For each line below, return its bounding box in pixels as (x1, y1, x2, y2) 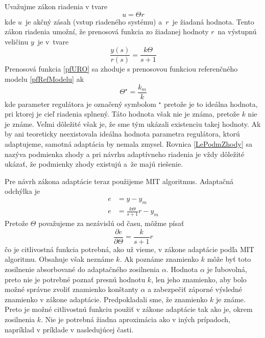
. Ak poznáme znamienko (119, 254, 199, 264)
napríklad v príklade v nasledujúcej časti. (5, 324, 134, 334)
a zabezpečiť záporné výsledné (148, 284, 243, 295)
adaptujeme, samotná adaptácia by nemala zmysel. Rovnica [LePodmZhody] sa (5, 139, 252, 149)
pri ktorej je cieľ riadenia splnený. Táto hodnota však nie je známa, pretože (5, 108, 239, 119)
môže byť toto (207, 254, 251, 264)
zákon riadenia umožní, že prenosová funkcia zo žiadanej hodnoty (5, 26, 209, 37)
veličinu (5, 36, 29, 47)
